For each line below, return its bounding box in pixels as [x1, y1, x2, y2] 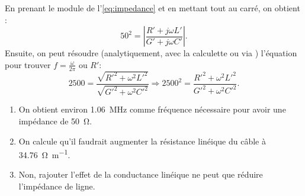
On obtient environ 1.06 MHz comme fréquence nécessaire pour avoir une [18, 103, 286, 115]
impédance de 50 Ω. [18, 114, 92, 127]
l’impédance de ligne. [18, 179, 95, 192]
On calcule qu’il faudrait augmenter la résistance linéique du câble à [18, 134, 266, 147]
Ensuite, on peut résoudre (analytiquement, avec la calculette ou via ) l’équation [5, 47, 297, 59]
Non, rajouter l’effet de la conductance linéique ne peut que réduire [18, 168, 263, 181]
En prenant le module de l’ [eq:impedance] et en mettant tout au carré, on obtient [5, 2, 300, 14]
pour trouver [5, 58, 51, 70]
